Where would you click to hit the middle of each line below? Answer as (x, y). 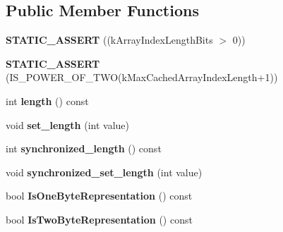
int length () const (47, 100)
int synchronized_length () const (84, 148)
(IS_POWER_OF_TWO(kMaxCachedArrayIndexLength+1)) (142, 77)
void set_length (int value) (67, 124)
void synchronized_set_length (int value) (104, 172)
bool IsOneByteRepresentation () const (99, 196)
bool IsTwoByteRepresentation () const (99, 219)
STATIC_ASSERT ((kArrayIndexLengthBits (109, 40)
